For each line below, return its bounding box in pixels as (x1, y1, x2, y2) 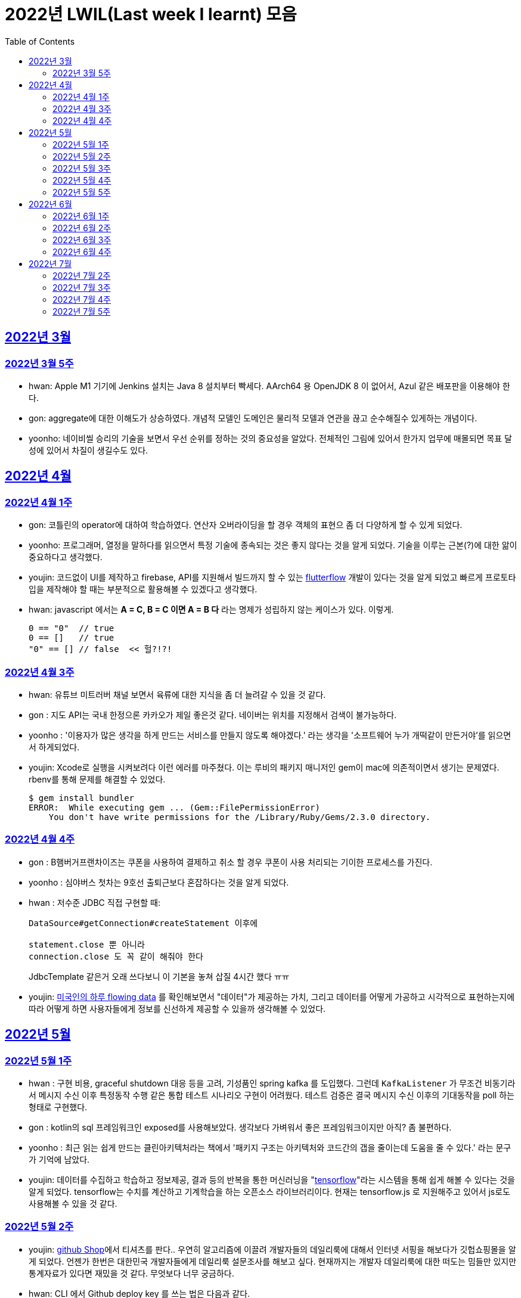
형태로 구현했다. (29, 1101, 88, 1112)
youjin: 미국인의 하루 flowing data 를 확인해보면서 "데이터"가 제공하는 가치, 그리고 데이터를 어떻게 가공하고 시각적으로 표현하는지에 (29, 991, 515, 1002)
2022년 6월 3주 (52, 234, 111, 245)
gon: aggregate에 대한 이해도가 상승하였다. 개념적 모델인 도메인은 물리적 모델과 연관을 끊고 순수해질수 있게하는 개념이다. (29, 412, 477, 423)
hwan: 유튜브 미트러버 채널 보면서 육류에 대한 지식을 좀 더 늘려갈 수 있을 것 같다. (29, 689, 326, 700)
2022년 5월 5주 (52, 187, 111, 197)
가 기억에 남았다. (29, 1154, 90, 1165)
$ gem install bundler (29, 793, 135, 803)
